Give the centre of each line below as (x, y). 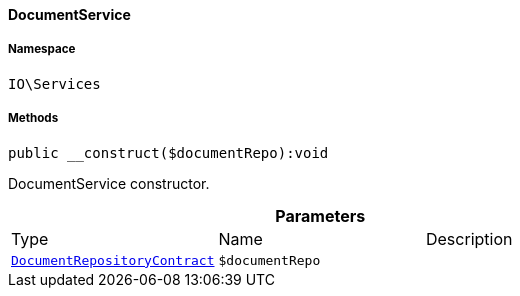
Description (469, 238)
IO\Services (54, 83)
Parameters (320, 215)
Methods (33, 118)
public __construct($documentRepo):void (168, 152)
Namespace (42, 49)
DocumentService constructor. (109, 183)
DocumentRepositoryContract (113, 260)
